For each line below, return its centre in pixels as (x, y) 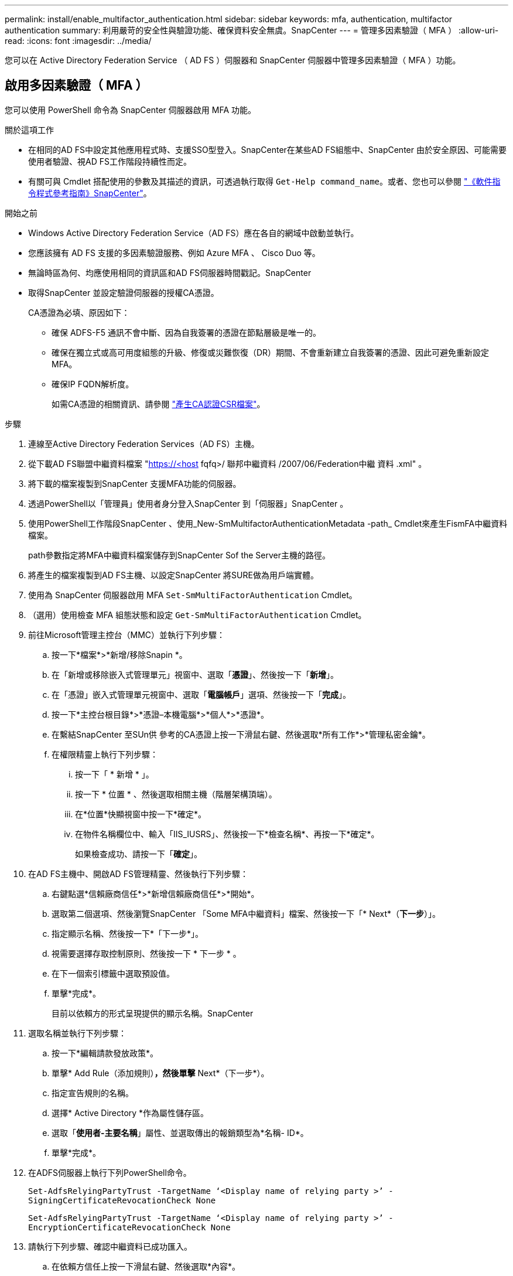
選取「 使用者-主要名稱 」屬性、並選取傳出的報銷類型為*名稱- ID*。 (180, 1132)
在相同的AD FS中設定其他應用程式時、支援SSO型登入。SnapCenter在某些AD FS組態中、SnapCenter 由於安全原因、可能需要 (267, 149)
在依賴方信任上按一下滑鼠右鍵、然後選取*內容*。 (146, 1266)
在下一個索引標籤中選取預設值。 (113, 973)
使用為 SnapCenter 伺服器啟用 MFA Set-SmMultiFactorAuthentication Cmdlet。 (193, 595)
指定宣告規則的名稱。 (93, 1093)
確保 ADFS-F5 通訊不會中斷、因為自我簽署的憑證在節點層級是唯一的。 (186, 332)
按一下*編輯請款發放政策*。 (105, 1053)
